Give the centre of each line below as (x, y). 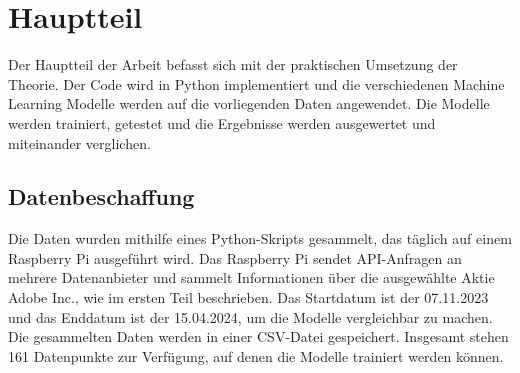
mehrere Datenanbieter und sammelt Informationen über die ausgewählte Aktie (251, 277)
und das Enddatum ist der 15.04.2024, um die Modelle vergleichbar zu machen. (250, 316)
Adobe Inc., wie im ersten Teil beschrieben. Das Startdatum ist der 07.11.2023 (248, 297)
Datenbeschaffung (101, 196)
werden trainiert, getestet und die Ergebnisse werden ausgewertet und (222, 122)
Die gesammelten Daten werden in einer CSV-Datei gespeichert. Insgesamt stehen (258, 336)
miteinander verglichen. (79, 142)
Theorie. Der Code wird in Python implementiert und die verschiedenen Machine (256, 83)
